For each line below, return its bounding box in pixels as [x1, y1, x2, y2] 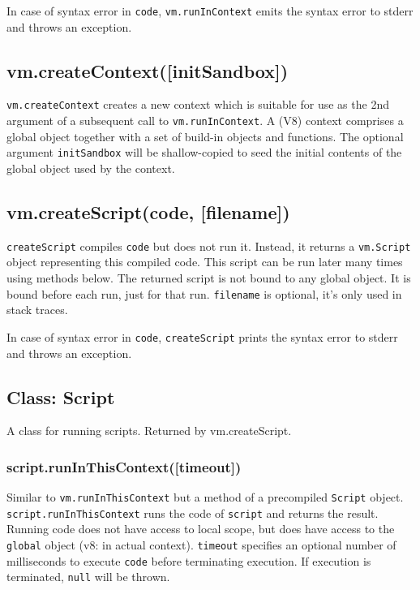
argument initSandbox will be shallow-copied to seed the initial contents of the [6, 144, 402, 161]
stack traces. [6, 301, 68, 318]
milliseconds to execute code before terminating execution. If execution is [6, 552, 371, 569]
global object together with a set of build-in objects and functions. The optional [6, 127, 404, 144]
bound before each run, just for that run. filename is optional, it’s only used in [6, 285, 402, 302]
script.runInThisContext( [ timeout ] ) [6, 456, 242, 476]
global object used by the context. [6, 160, 175, 177]
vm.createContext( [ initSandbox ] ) [6, 58, 289, 83]
